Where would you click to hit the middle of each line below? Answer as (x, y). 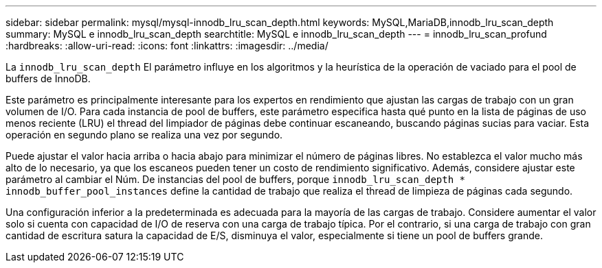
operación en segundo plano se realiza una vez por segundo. (144, 135)
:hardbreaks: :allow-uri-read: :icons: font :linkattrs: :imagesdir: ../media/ (167, 46)
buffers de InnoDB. (48, 78)
